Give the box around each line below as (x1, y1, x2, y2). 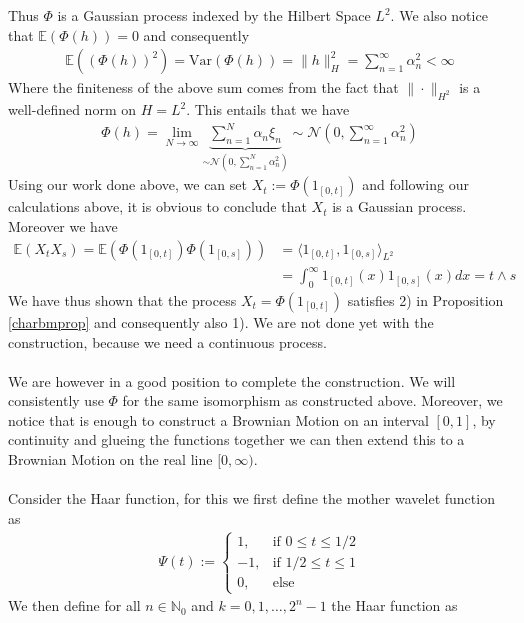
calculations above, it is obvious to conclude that (8, 196, 307, 217)
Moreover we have (8, 215, 118, 236)
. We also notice (390, 5, 488, 25)
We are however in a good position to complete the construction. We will (8, 370, 456, 391)
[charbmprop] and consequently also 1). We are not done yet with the (8, 311, 434, 332)
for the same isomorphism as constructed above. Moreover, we (122, 390, 503, 411)
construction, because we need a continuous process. (8, 331, 327, 352)
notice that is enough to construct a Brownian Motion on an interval (8, 409, 429, 430)
